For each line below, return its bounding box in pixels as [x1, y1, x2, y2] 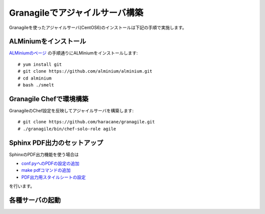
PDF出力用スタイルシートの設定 [21, 174, 86, 180]
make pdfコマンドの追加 [21, 167, 71, 173]
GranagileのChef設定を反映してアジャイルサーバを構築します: [9, 107, 134, 113]
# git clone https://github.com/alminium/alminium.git [18, 69, 153, 74]
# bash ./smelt [18, 82, 54, 88]
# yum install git [18, 61, 62, 67]
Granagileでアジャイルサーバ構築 [9, 7, 143, 18]
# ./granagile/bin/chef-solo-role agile [18, 126, 116, 132]
